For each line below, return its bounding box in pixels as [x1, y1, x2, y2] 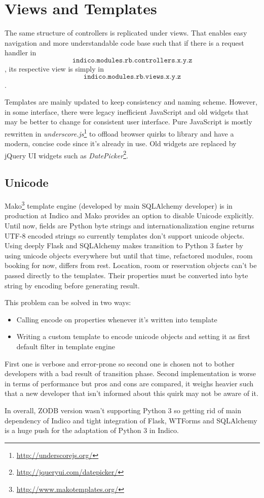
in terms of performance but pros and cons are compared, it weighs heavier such [5, 378, 254, 388]
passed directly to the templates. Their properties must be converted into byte [5, 270, 248, 280]
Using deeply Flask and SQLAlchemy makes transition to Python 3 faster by [5, 240, 243, 251]
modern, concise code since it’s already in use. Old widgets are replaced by [5, 138, 237, 149]
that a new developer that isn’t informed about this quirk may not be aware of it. [5, 388, 258, 399]
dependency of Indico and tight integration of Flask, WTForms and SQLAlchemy [5, 415, 257, 425]
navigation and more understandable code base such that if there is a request [5, 37, 244, 48]
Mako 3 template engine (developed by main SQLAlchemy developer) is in [5, 199, 233, 211]
